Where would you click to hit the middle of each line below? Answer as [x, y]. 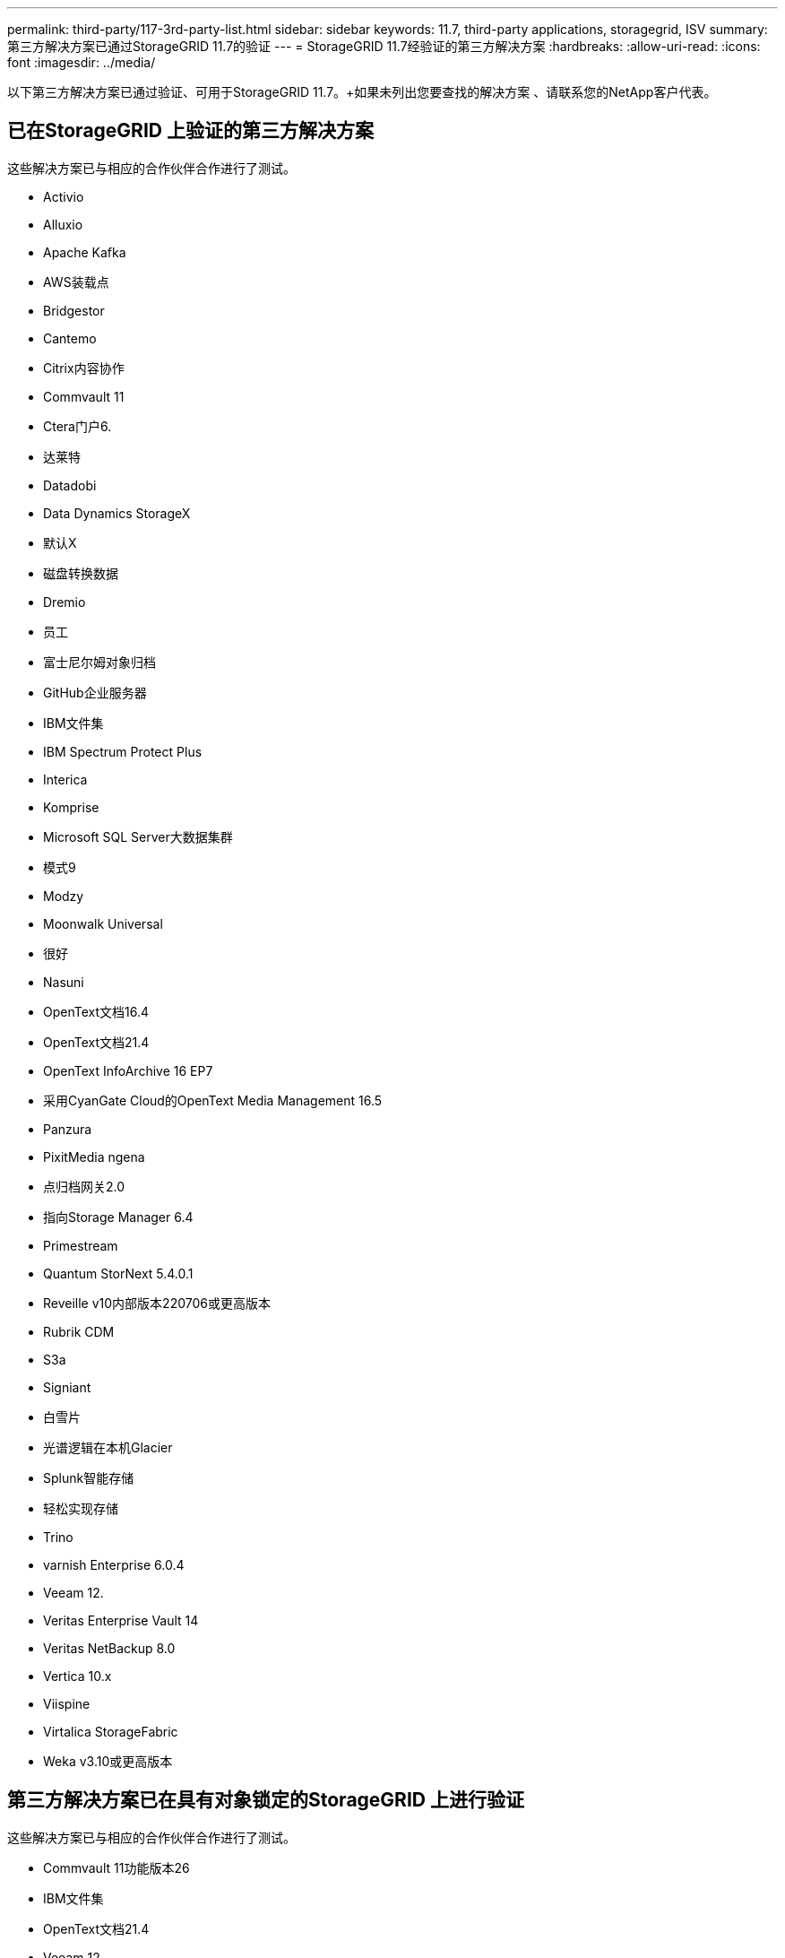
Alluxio [63, 224]
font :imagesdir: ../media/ [82, 62]
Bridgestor [74, 310]
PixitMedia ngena [94, 1157]
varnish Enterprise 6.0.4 [114, 1564]
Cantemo [70, 338]
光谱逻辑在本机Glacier [108, 1447]
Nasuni [64, 982]
